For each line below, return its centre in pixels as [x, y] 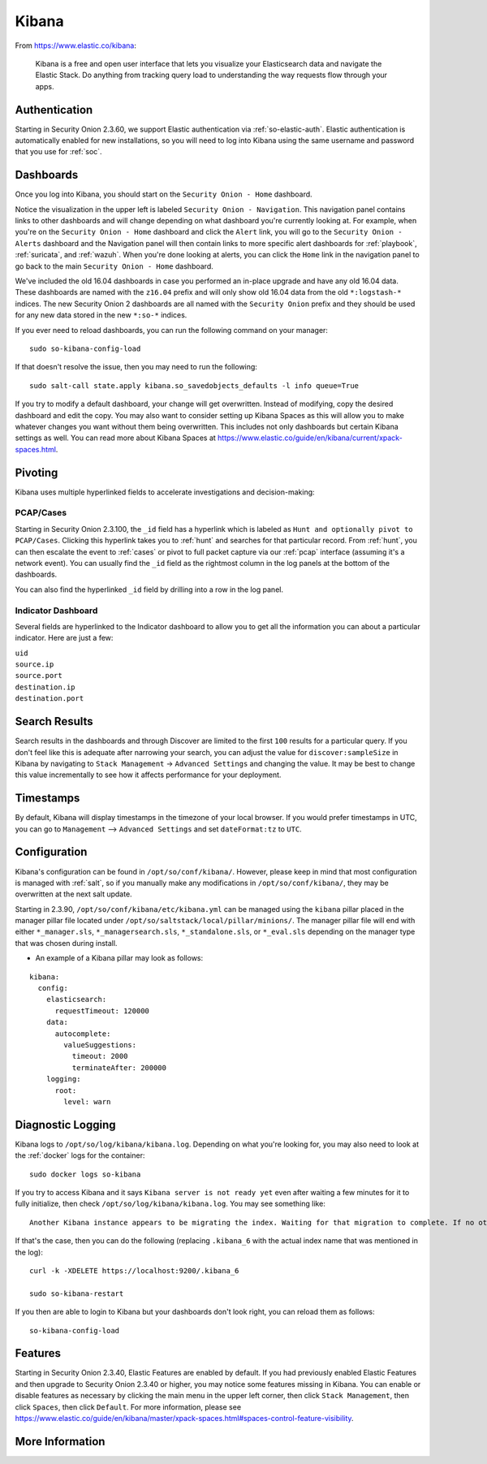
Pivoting [37, 472]
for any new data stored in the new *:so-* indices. [101, 315]
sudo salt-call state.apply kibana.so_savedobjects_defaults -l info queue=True [194, 385]
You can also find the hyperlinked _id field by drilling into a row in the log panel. [149, 589]
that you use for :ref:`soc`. [58, 152]
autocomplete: [83, 1034]
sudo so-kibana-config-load [85, 349]
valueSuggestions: [100, 1045]
